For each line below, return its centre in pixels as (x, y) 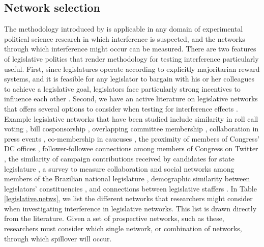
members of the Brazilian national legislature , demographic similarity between (127, 179)
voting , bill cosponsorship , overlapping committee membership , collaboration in (131, 129)
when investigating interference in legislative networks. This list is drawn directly (130, 208)
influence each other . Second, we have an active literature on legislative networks (131, 99)
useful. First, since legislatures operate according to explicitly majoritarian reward (132, 68)
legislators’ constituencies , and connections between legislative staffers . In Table (130, 188)
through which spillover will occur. (58, 238)
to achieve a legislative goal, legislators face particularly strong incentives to (122, 88)
